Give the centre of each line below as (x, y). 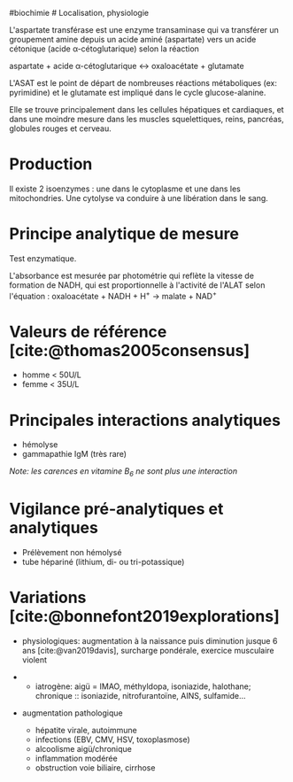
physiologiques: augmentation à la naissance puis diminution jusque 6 (150, 641)
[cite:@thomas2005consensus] (130, 350)
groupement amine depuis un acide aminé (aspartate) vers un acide (133, 39)
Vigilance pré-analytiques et (116, 509)
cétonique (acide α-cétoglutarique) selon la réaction (104, 49)
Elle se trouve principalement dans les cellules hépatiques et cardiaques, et (147, 109)
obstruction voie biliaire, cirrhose (95, 768)
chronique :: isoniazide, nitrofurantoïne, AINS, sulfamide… (140, 696)
